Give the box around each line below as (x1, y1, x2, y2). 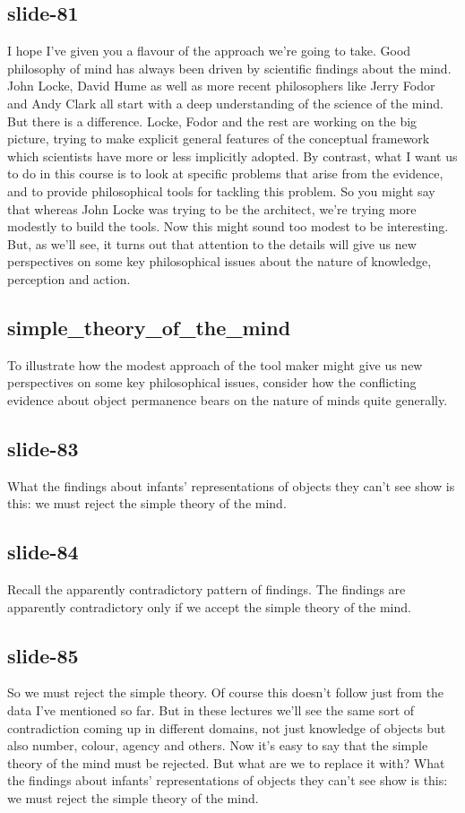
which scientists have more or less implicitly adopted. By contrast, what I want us (7, 146, 458, 165)
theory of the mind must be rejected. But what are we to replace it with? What (7, 753, 445, 772)
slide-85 (7, 641, 79, 669)
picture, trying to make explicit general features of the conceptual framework (7, 129, 430, 148)
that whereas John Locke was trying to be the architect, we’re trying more (7, 199, 417, 218)
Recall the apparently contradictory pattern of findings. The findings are (7, 580, 406, 599)
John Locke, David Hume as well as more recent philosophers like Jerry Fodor (7, 76, 435, 95)
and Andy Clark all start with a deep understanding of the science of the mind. (7, 93, 443, 112)
